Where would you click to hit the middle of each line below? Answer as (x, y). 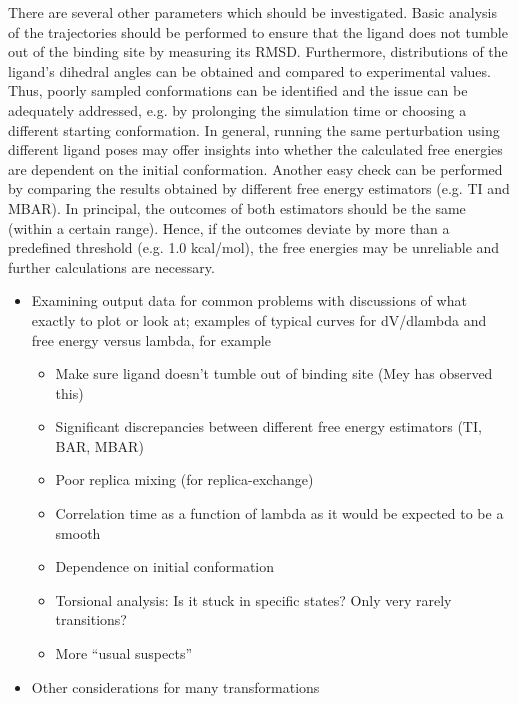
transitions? (91, 619)
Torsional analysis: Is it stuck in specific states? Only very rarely (253, 599)
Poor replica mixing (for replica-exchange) (184, 479)
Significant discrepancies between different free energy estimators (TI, (268, 426)
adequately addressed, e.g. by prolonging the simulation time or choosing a (237, 109)
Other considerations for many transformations (175, 686)
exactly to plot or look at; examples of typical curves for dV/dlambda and (259, 319)
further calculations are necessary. (111, 266)
